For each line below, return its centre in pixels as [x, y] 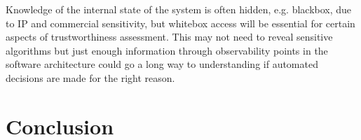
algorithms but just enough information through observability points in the [167, 50]
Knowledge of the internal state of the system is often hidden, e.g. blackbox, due [179, 9]
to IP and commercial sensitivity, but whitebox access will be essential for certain [180, 23]
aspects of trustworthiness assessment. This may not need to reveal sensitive [169, 37]
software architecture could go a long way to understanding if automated [162, 64]
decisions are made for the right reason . [90, 77]
